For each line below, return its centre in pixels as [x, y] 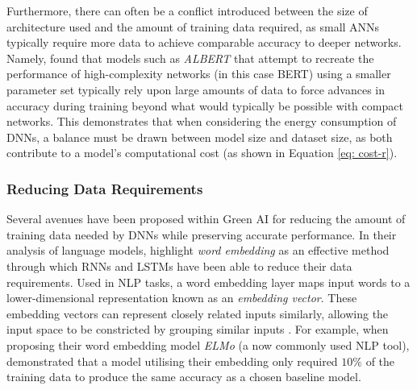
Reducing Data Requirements [105, 188]
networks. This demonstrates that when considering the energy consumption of [202, 121]
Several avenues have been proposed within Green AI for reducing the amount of [206, 219]
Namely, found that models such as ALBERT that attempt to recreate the [190, 58]
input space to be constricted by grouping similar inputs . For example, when [198, 329]
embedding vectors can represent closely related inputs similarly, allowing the [198, 313]
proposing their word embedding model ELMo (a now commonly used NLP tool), [208, 344]
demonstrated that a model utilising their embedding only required [172, 361]
